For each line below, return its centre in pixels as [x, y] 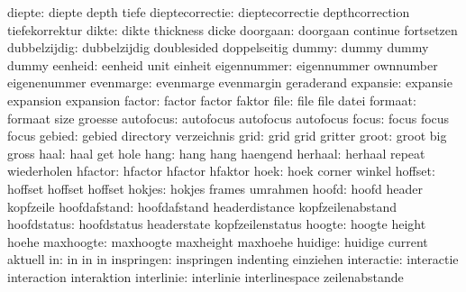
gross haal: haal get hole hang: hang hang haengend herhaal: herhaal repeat [216, 153]
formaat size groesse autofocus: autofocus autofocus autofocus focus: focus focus [228, 118]
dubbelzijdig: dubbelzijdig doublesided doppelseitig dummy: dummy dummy [218, 47]
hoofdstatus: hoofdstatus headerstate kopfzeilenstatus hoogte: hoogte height [217, 224]
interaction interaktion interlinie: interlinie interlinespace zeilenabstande [206, 276]
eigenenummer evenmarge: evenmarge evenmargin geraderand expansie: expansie [230, 82]
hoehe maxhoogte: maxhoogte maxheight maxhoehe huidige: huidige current [218, 241]
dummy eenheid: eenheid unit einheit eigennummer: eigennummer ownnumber [223, 64]
